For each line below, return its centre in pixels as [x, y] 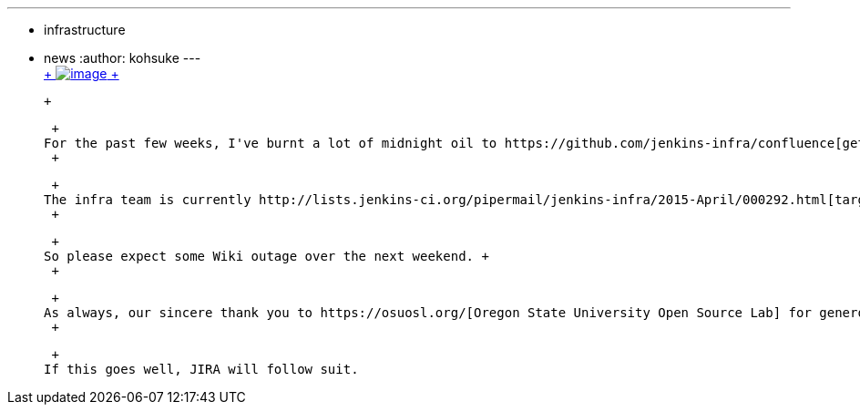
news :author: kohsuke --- [123, 58]
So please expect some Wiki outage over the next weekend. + [266, 256]
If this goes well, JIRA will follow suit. [201, 369]
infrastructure [85, 30]
